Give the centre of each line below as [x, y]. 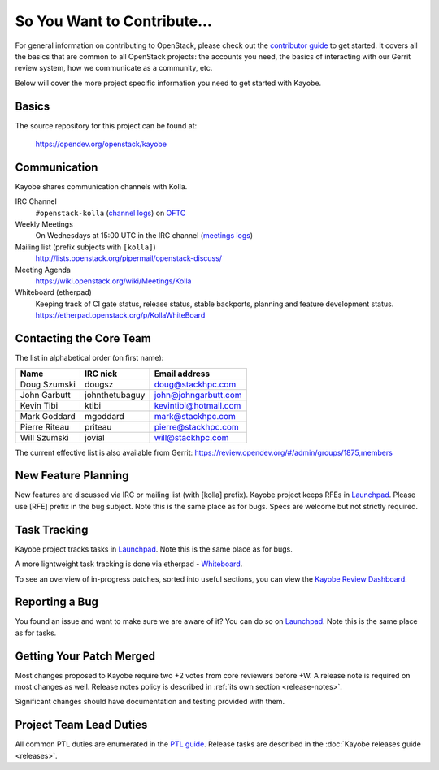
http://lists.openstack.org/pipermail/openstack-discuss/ [129, 258]
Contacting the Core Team [83, 338]
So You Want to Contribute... [114, 21]
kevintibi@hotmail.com [198, 405]
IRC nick [101, 374]
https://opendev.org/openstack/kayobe [101, 144]
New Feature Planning [72, 476]
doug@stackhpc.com [195, 384]
